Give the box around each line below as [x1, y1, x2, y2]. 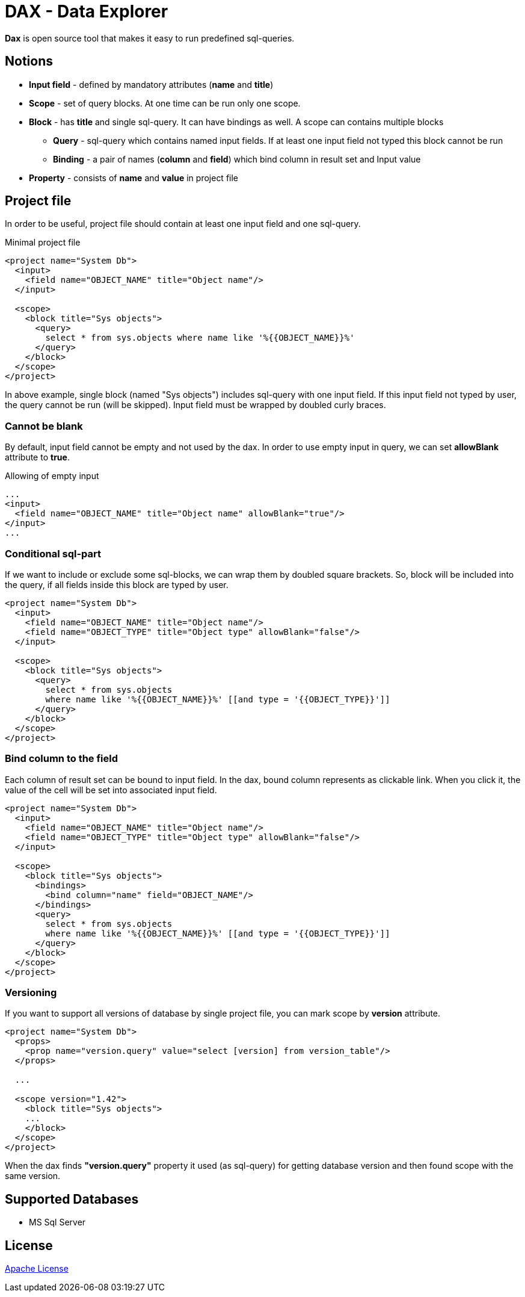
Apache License [5, 1263, 69, 1274]
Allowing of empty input [5, 471, 99, 481]
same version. [5, 1171, 61, 1181]
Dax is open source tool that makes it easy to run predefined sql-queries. [5, 33, 295, 43]
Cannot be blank [5, 419, 83, 432]
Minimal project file [5, 237, 81, 248]
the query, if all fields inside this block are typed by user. [5, 579, 229, 590]
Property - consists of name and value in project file [29, 172, 239, 183]
